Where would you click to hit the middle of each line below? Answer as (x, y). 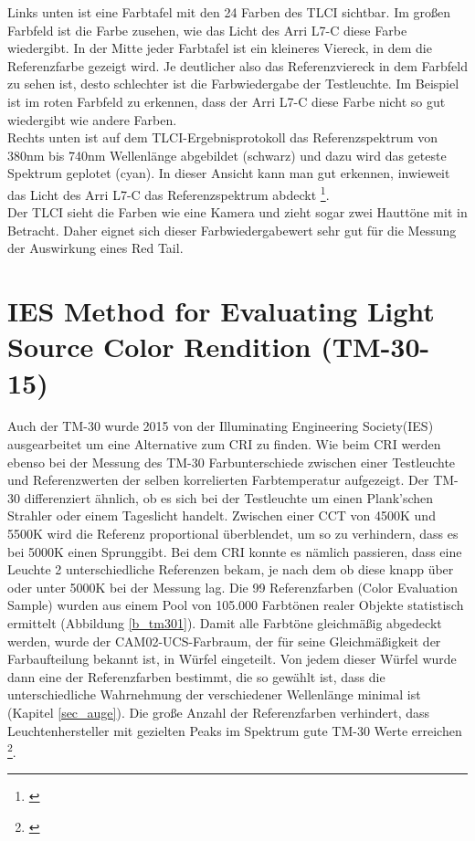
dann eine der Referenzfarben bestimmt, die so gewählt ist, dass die (196, 676)
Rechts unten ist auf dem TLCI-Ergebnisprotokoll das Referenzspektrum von (223, 137)
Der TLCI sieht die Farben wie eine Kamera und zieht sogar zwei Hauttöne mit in (237, 212)
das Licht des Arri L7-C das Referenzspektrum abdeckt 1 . (169, 193)
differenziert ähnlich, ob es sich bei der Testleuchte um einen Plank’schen (229, 497)
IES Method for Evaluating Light (221, 311)
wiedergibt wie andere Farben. (92, 119)
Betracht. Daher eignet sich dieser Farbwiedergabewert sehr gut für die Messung (232, 230)
